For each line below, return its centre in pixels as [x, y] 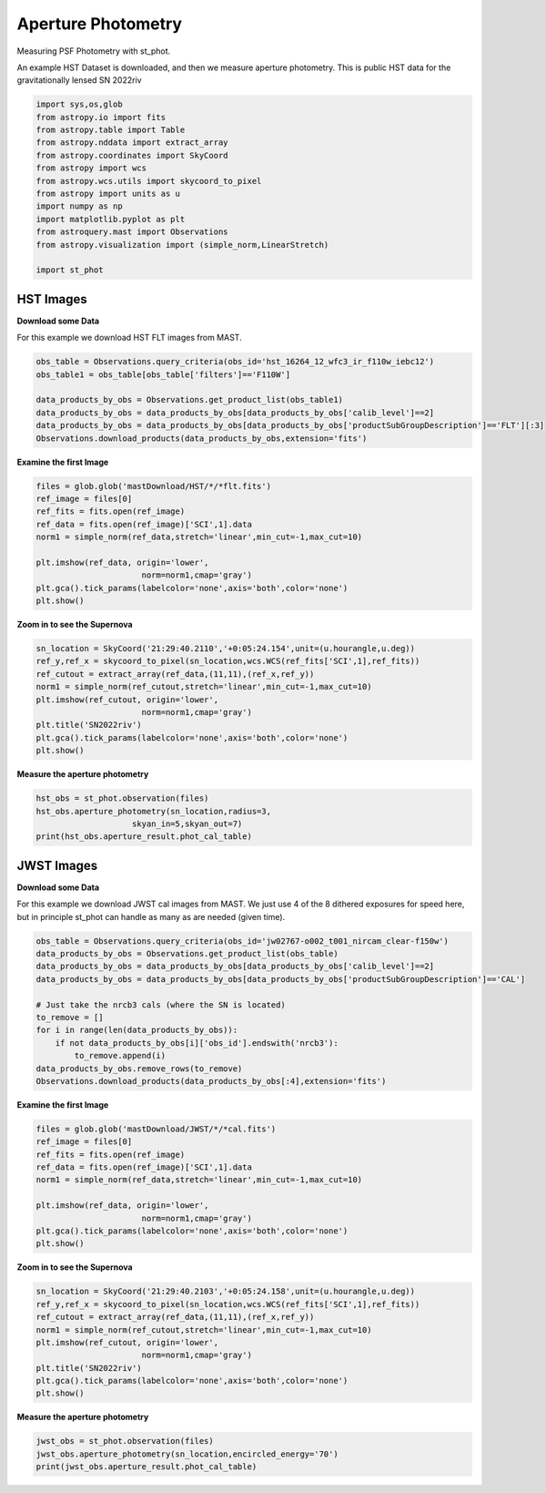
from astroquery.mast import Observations [132, 232]
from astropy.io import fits [101, 117]
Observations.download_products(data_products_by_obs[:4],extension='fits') [211, 1081]
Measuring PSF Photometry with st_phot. [94, 51]
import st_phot [70, 270]
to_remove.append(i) [120, 1056]
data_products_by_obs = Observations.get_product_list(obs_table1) [190, 400]
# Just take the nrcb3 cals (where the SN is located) [161, 1005]
